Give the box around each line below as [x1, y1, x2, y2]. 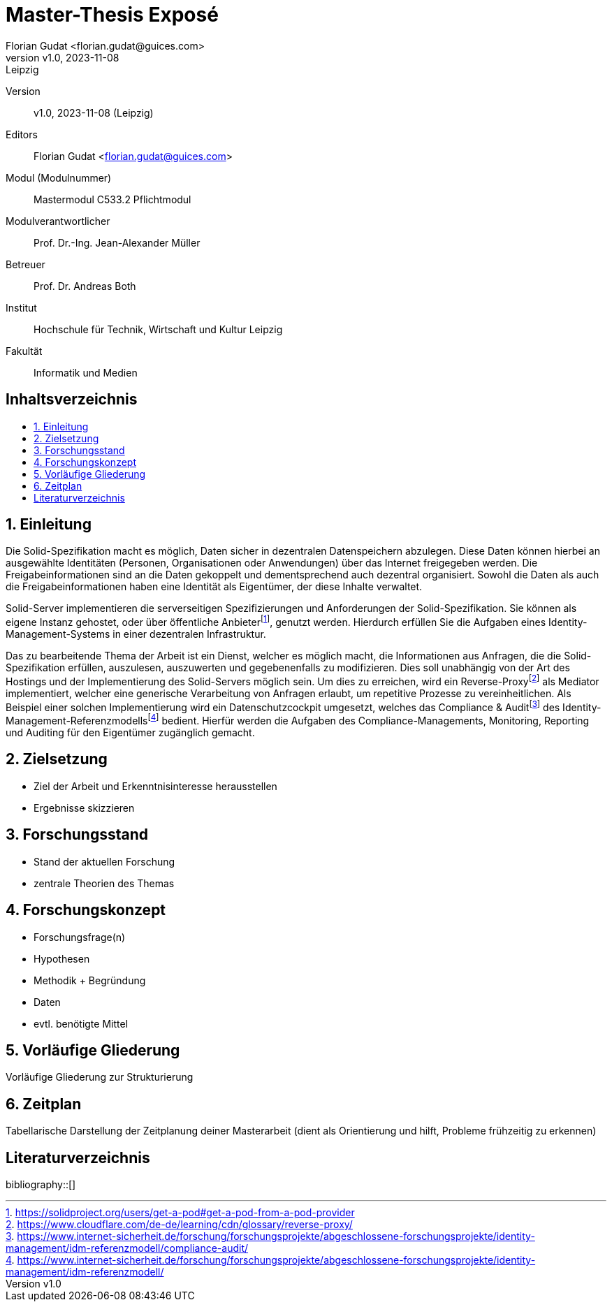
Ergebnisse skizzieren [34, 801, 135, 814]
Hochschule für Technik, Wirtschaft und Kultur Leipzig [34, 323, 283, 335]
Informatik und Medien [34, 366, 138, 379]
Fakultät [6, 344, 43, 357]
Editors [6, 128, 38, 140]
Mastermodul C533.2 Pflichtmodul [34, 193, 191, 205]
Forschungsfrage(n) [34, 930, 126, 943]
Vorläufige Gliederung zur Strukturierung [6, 1071, 194, 1083]
